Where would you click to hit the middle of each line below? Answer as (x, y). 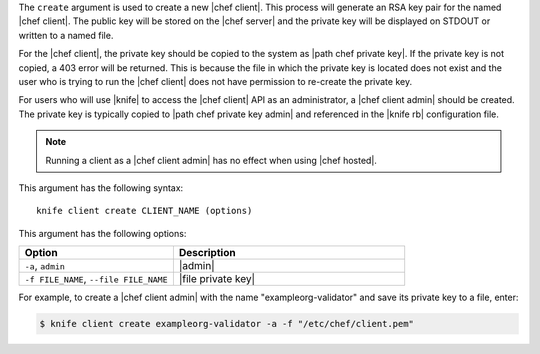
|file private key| (216, 279)
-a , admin (44, 266)
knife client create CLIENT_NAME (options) (144, 211)
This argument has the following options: (102, 233)
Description (207, 253)
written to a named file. (66, 35)
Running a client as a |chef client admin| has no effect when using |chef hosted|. (211, 160)
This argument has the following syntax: (101, 187)
